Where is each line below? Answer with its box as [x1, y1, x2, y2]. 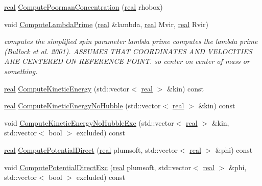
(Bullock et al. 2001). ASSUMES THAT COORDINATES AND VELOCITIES [4, 45, 252, 56]
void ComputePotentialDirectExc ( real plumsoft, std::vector [4, 161, 192, 172]
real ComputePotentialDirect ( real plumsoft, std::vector [4, 144, 178, 155]
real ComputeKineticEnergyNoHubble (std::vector [4, 100, 161, 111]
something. [4, 65, 38, 76]
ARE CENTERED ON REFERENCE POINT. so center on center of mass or [4, 56, 250, 66]
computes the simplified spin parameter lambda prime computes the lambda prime [4, 36, 258, 46]
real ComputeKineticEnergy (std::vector [4, 83, 130, 94]
